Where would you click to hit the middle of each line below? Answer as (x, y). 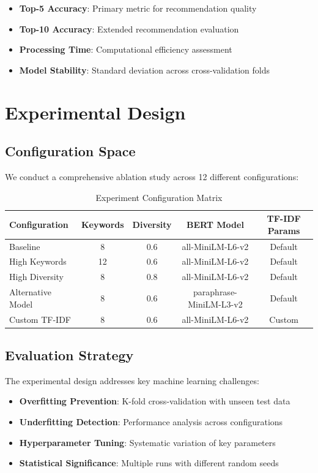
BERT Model (215, 224)
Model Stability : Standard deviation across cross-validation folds (145, 70)
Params (284, 230)
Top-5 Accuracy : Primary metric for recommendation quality (138, 8)
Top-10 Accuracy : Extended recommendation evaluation (129, 28)
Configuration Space (70, 151)
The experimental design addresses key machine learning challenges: (132, 380)
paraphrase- (215, 292)
